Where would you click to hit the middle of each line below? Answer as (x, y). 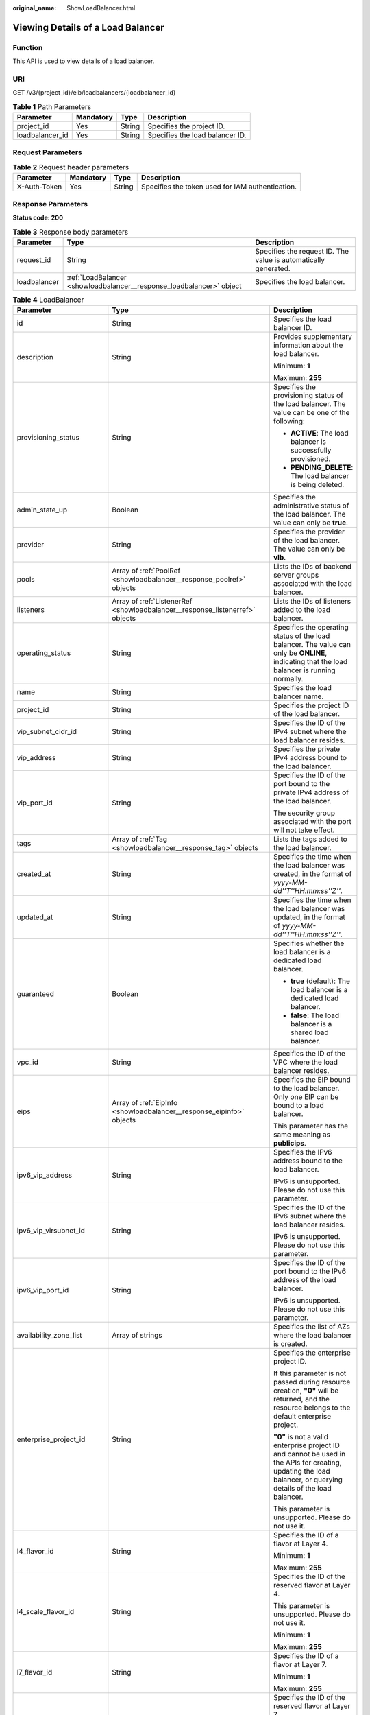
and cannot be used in (309, 1454)
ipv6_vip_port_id (43, 1290)
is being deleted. (317, 485)
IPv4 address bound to (310, 758)
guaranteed (35, 994)
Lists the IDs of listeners (312, 602)
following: (289, 421)
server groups (296, 575)
